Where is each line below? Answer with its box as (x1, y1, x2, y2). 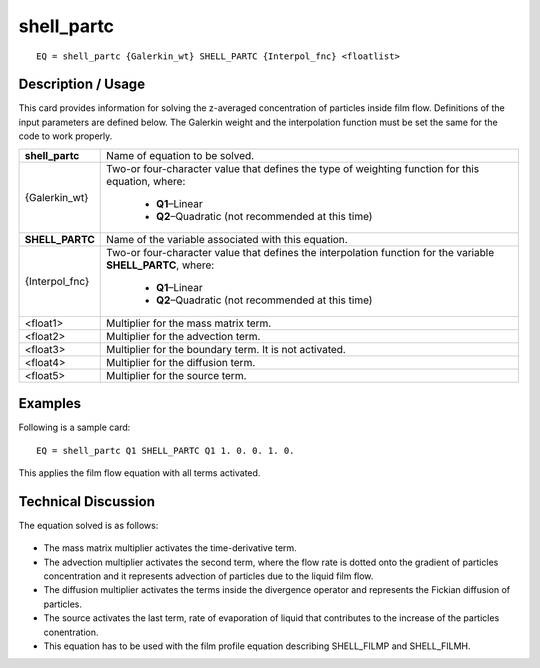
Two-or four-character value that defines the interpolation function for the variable (106, 245, 495, 259)
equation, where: (106, 174, 186, 188)
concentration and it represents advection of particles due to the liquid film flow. (43, 570, 374, 582)
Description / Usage (18, 76, 145, 93)
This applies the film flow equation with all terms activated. (18, 466, 261, 479)
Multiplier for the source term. (106, 368, 247, 382)
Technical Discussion (18, 493, 155, 510)
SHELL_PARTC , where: (106, 258, 215, 272)
